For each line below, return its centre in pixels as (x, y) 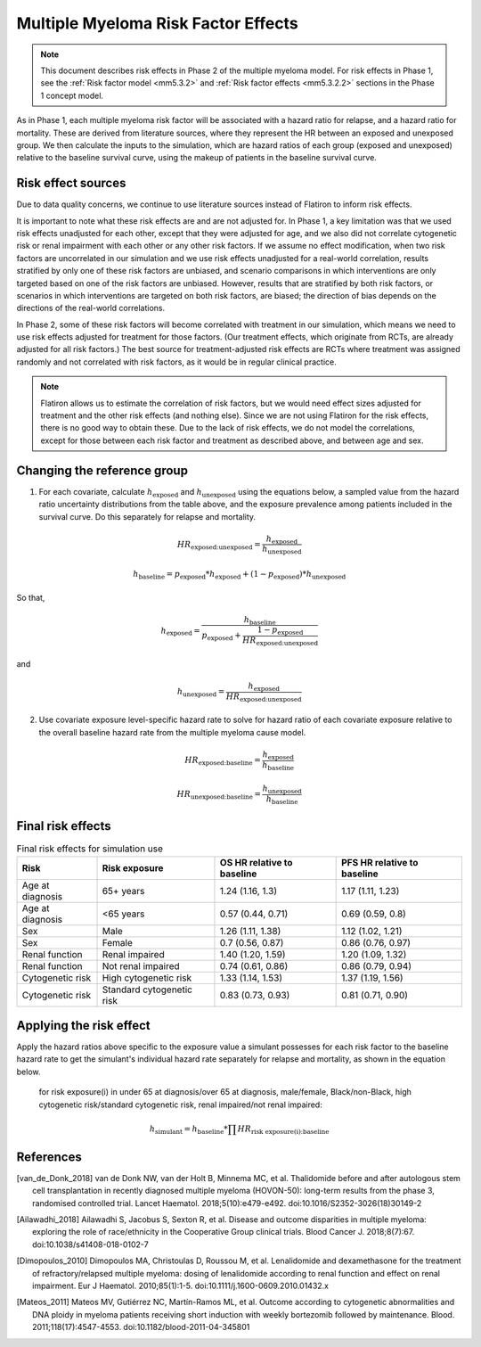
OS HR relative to (256, 862)
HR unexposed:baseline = (219, 795)
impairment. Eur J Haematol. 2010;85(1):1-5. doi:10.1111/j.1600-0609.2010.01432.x (181, 1285)
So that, (31, 597)
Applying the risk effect (83, 1025)
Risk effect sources (71, 183)
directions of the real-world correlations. (91, 308)
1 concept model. (72, 95)
